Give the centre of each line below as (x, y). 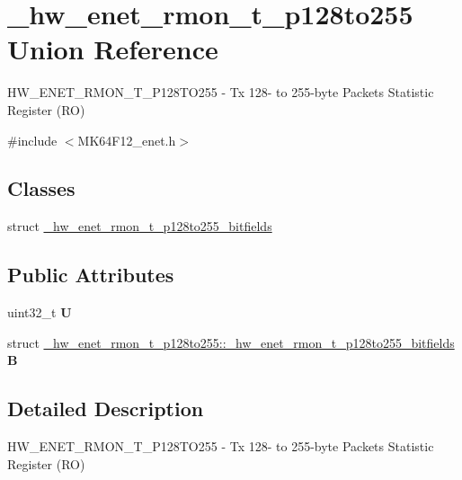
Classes (41, 188)
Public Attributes (91, 275)
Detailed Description (106, 409)
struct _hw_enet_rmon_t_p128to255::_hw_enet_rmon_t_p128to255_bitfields (231, 342)
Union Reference (113, 49)
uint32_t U (40, 312)
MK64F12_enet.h (127, 140)
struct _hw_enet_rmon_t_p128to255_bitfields (140, 226)
